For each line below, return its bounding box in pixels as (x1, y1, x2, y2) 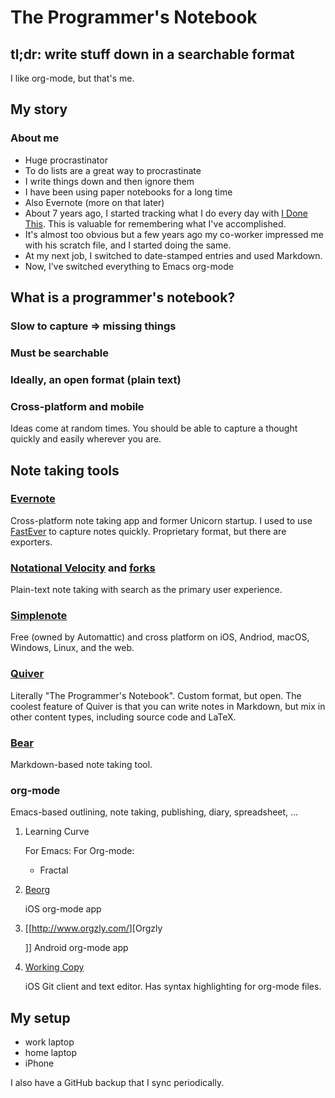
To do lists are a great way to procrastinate (24, 164, 202, 176)
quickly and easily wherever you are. (10, 433, 162, 445)
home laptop (24, 1047, 78, 1059)
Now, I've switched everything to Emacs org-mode (24, 260, 234, 272)
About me (10, 131, 60, 145)
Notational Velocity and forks (10, 561, 156, 575)
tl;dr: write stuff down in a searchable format (10, 46, 295, 63)
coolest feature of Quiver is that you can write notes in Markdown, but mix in (10, 700, 326, 712)
